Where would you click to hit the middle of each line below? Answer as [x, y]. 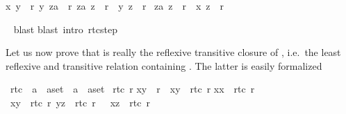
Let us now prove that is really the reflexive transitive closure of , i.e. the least [173, 52]
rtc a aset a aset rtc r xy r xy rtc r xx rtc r [132, 89]
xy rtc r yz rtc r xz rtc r [80, 102]
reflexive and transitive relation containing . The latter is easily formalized [164, 65]
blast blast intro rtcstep [65, 29]
